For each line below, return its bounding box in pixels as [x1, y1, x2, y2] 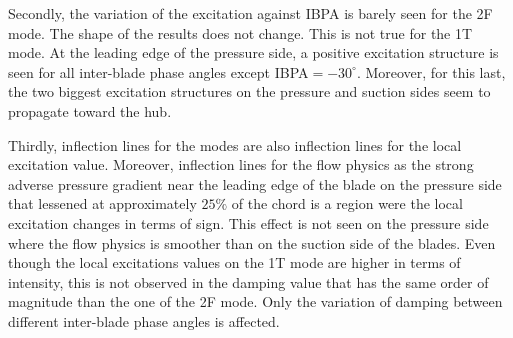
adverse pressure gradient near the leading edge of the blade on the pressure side [8, 173, 502, 194]
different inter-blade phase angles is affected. [8, 310, 280, 331]
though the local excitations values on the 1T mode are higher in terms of [8, 252, 461, 273]
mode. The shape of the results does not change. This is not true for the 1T [8, 22, 473, 43]
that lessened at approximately [8, 193, 197, 214]
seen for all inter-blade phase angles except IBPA [8, 61, 309, 82]
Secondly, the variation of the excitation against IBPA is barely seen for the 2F [8, 3, 493, 23]
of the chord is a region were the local [231, 193, 463, 214]
